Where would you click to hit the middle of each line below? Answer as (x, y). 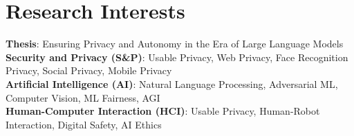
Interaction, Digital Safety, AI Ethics (84, 124)
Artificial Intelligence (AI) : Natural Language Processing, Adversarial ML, (172, 83)
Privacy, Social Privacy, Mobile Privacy (89, 70)
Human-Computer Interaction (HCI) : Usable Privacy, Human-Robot (163, 111)
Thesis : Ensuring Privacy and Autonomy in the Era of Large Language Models (175, 44)
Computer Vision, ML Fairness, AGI (83, 97)
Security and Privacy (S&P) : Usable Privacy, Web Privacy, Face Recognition (177, 57)
